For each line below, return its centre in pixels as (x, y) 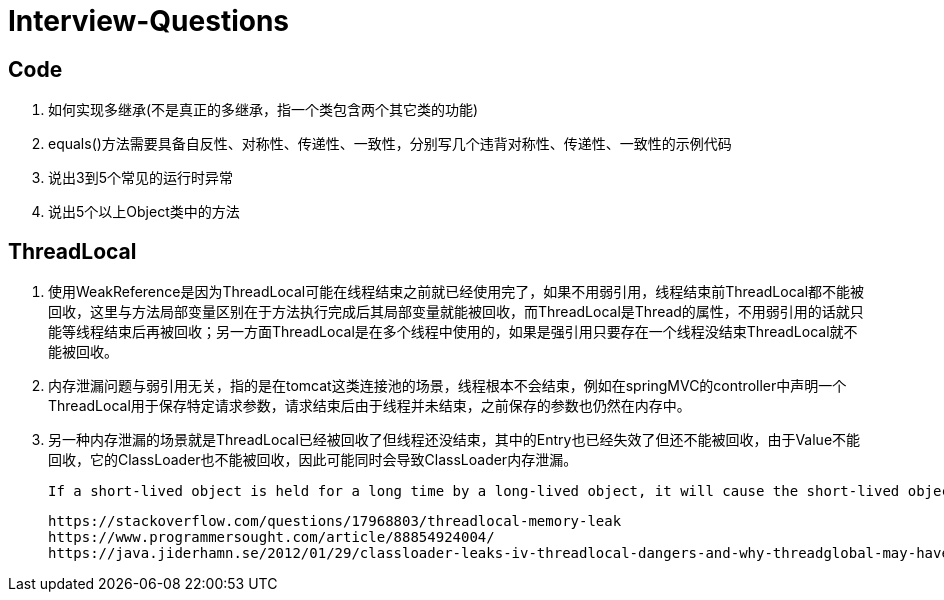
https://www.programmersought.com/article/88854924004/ (271, 537)
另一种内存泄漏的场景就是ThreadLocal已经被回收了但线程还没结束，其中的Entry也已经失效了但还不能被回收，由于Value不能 (454, 440)
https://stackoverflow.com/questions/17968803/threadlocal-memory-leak (335, 521)
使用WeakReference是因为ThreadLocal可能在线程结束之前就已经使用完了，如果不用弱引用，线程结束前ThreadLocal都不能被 (456, 292)
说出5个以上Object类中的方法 (144, 212)
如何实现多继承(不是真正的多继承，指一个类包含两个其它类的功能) (263, 110)
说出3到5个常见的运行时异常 (140, 178)
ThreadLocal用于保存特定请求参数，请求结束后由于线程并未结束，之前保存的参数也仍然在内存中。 (369, 406)
